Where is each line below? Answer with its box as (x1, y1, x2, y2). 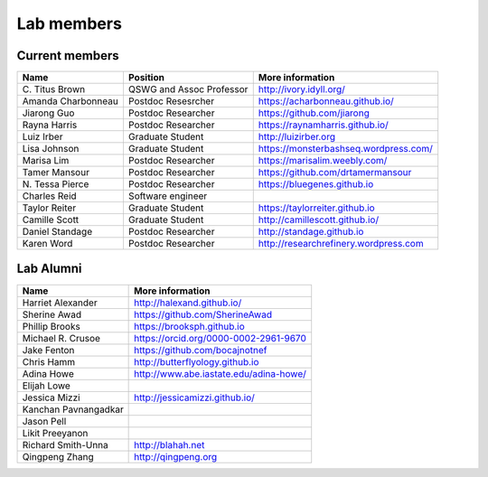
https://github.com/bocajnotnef (134, 343, 267, 356)
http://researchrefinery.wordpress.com (258, 238, 424, 250)
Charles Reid (22, 190, 77, 202)
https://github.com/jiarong (258, 107, 370, 119)
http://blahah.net (134, 438, 205, 451)
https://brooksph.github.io (134, 320, 246, 332)
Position (127, 71, 164, 84)
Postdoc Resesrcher (127, 95, 215, 108)
